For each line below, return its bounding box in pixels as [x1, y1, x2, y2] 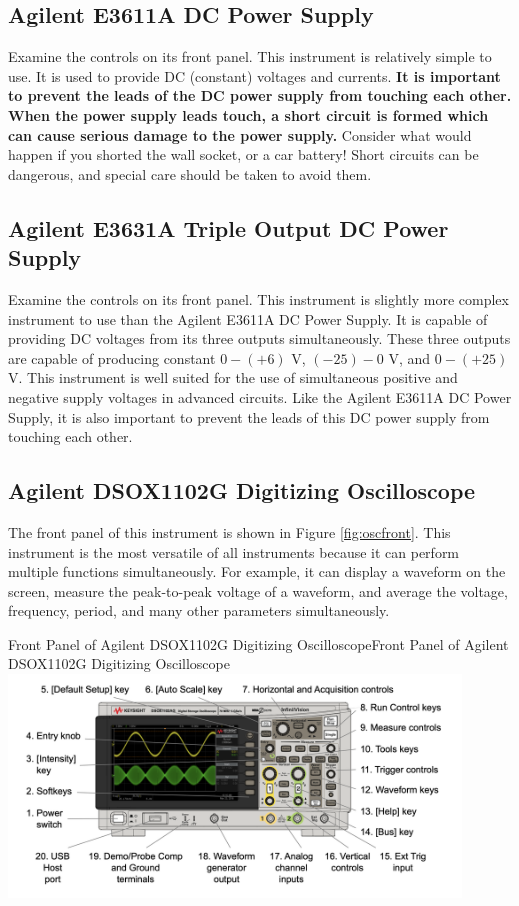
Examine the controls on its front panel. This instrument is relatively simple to [8, 46, 492, 67]
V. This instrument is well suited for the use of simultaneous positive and [8, 367, 458, 388]
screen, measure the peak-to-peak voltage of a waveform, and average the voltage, [8, 580, 508, 601]
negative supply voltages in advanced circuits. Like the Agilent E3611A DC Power [8, 386, 512, 407]
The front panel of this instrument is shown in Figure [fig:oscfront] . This [8, 521, 451, 542]
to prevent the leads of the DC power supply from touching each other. [8, 85, 512, 106]
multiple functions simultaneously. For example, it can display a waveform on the [8, 561, 506, 582]
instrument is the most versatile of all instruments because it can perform [8, 541, 460, 562]
